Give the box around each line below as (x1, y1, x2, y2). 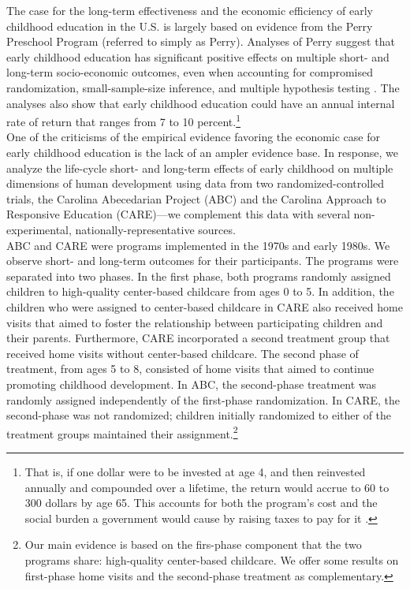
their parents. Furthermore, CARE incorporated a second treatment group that (6, 330, 390, 346)
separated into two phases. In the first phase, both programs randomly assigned (6, 267, 391, 284)
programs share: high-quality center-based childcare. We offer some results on (24, 551, 399, 568)
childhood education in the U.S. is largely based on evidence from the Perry (6, 17, 373, 34)
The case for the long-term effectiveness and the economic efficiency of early (6, 2, 373, 18)
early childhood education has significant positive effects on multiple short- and (6, 48, 389, 65)
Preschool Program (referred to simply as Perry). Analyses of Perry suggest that (6, 33, 395, 50)
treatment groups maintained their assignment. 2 (6, 423, 238, 442)
